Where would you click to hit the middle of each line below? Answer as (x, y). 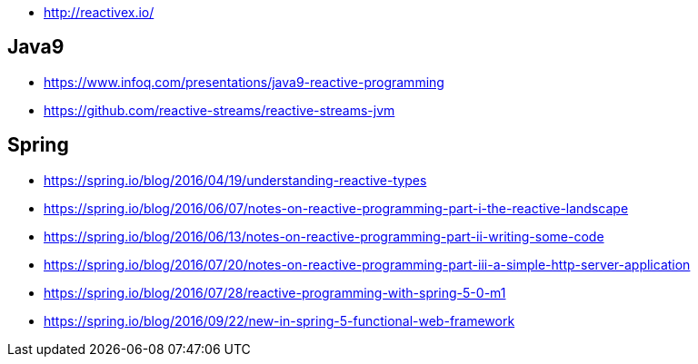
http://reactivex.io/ (99, 12)
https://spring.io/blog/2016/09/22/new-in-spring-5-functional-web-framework (279, 320)
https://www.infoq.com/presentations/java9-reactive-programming (244, 82)
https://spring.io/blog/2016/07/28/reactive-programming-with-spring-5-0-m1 (275, 292)
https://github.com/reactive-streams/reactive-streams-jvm (219, 110)
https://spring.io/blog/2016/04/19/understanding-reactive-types (235, 180)
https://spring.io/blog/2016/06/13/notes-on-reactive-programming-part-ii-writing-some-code (324, 236)
